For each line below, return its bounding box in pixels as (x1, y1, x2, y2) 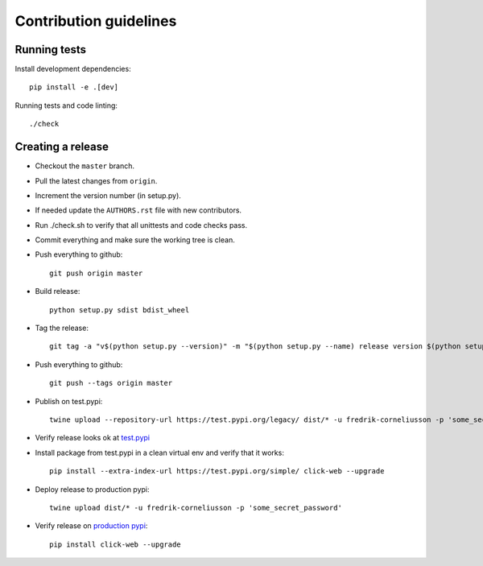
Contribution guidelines (14, 12, 177, 30)
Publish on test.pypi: (35, 396, 103, 406)
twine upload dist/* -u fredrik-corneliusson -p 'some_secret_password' (49, 503, 342, 512)
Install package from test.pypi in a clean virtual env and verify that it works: (35, 448, 285, 457)
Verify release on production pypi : (35, 521, 148, 531)
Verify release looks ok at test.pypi (35, 433, 151, 443)
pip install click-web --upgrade (49, 539, 181, 549)
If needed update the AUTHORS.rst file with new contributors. (35, 205, 242, 215)
